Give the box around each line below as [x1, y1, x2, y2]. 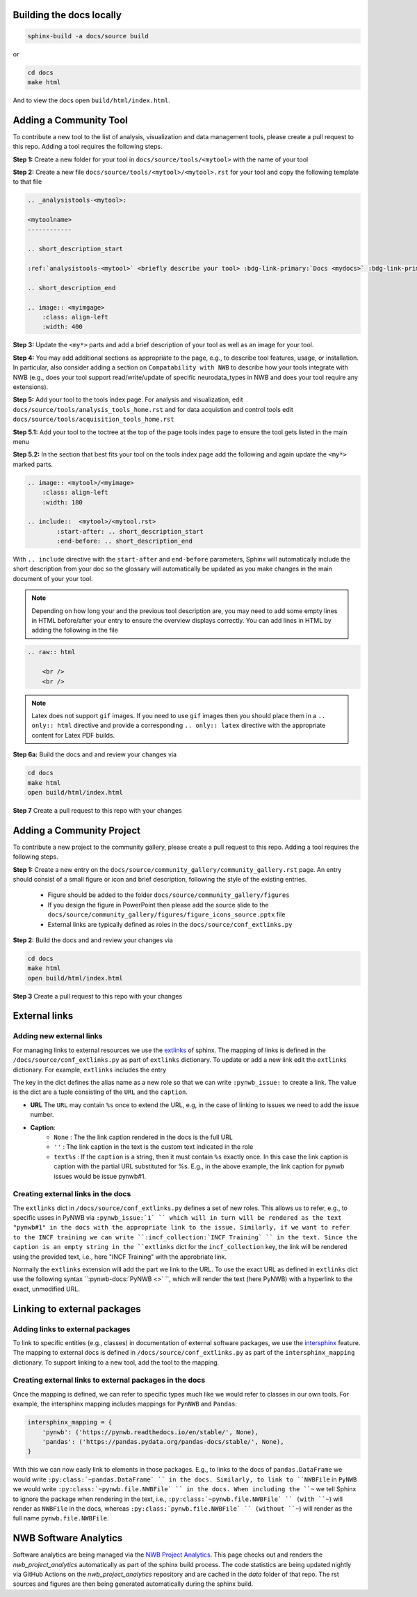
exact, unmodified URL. [13, 1285, 80, 1293]
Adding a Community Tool [13, 114, 129, 126]
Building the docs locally [13, 9, 122, 21]
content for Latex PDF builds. [31, 731, 115, 739]
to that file [13, 177, 42, 186]
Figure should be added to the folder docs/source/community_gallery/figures [47, 891, 290, 899]
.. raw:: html [27, 648, 76, 656]
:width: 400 [42, 323, 83, 331]
